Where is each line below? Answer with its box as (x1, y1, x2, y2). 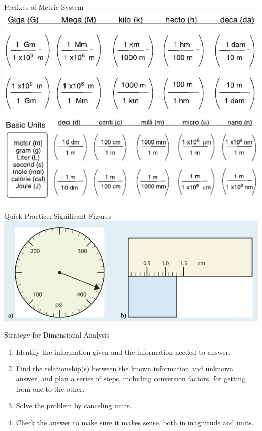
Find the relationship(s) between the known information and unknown (16, 363, 233, 374)
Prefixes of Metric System (4, 2, 84, 12)
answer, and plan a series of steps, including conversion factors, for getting (16, 373, 246, 384)
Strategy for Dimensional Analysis (4, 329, 110, 340)
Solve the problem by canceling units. (16, 400, 132, 411)
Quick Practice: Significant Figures (4, 211, 111, 221)
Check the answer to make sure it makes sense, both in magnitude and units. (16, 417, 254, 427)
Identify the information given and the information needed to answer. (16, 346, 231, 357)
